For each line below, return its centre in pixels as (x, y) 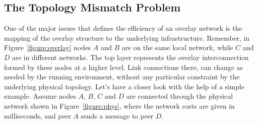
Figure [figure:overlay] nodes (48, 47)
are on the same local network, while (177, 47)
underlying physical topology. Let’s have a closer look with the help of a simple (124, 86)
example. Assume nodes (40, 96)
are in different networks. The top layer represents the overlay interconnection (130, 57)
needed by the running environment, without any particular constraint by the (122, 77)
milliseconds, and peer (38, 115)
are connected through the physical (180, 96)
